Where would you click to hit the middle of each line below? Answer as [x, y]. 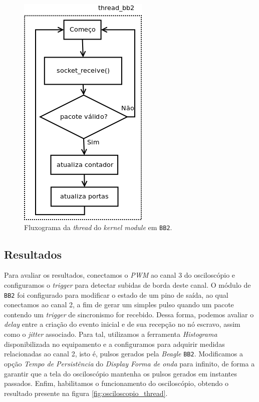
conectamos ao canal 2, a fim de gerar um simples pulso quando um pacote [119, 305]
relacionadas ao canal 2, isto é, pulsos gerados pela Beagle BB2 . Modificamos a [123, 354]
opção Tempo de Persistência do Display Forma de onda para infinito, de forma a [129, 363]
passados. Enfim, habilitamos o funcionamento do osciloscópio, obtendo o [116, 383]
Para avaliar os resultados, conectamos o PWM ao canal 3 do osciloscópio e [120, 275]
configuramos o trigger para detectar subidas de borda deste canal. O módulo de [127, 285]
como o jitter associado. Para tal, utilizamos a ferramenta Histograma [111, 334]
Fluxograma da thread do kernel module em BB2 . [98, 227]
